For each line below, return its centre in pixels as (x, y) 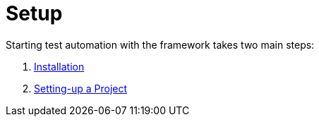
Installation (59, 66)
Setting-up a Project (81, 88)
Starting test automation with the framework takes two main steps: (160, 44)
